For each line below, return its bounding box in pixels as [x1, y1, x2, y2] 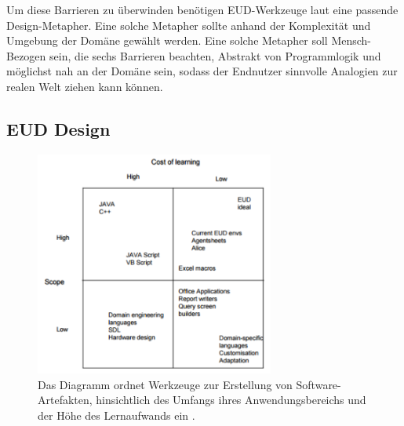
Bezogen [6, 47, 46, 64]
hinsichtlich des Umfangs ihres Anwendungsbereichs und [96, 391, 366, 408]
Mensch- [331, 32, 372, 49]
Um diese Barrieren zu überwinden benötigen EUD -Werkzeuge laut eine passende [6, 2, 399, 17]
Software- [296, 376, 341, 392]
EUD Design [6, 116, 111, 140]
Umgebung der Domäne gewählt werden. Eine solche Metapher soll [6, 32, 328, 49]
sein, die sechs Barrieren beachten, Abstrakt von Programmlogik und [49, 47, 381, 64]
